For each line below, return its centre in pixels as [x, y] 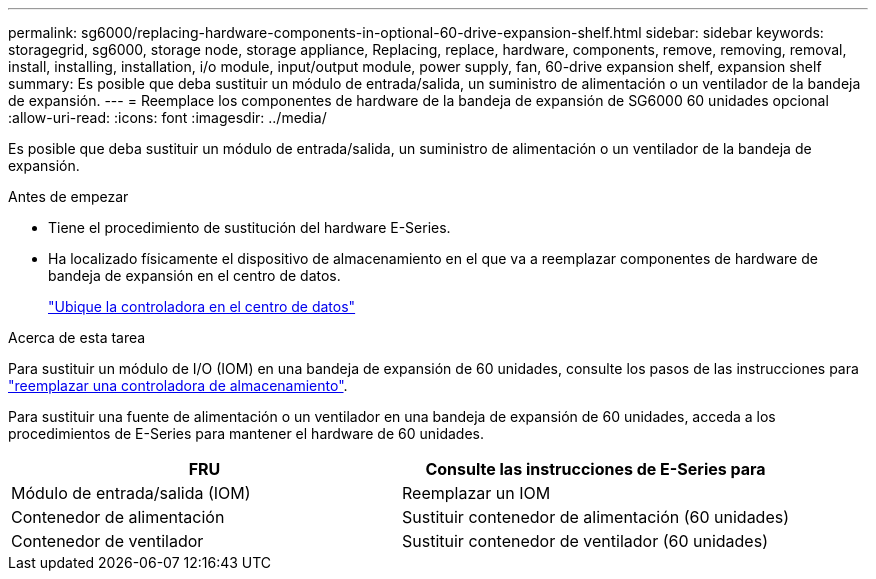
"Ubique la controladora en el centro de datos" [202, 306]
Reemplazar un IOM [476, 493]
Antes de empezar [68, 196]
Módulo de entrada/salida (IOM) [131, 493]
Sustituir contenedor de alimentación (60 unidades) [596, 517]
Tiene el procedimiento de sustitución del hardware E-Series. [249, 227]
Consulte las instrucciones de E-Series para [595, 469]
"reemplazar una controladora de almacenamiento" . [178, 385]
